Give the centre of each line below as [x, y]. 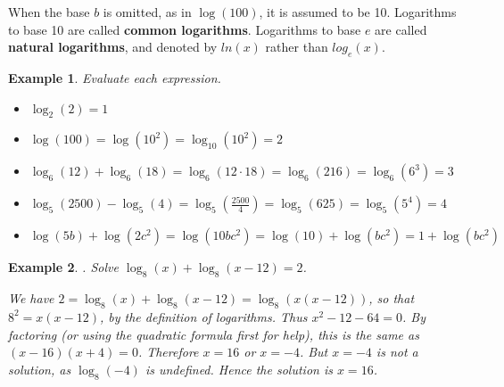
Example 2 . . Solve [63, 267]
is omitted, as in [147, 12]
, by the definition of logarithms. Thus [203, 316]
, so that [392, 298]
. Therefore [168, 352]
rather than [297, 47]
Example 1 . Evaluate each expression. [115, 77]
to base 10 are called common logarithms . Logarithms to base [185, 29]
